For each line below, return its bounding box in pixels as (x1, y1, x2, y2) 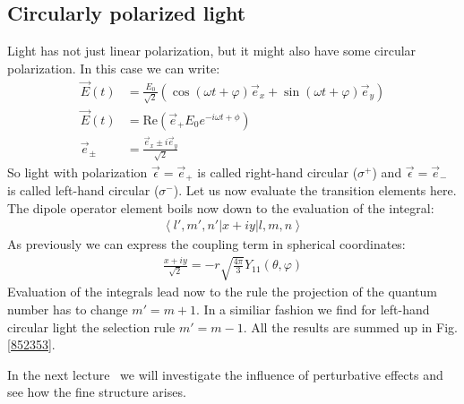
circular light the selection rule (7, 317, 176, 336)
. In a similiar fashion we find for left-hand (196, 300, 430, 319)
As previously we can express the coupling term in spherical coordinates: (7, 235, 406, 254)
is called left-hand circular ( (7, 181, 159, 200)
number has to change (7, 300, 128, 319)
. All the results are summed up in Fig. (243, 317, 458, 336)
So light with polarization (7, 162, 148, 181)
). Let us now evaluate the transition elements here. (173, 181, 457, 200)
